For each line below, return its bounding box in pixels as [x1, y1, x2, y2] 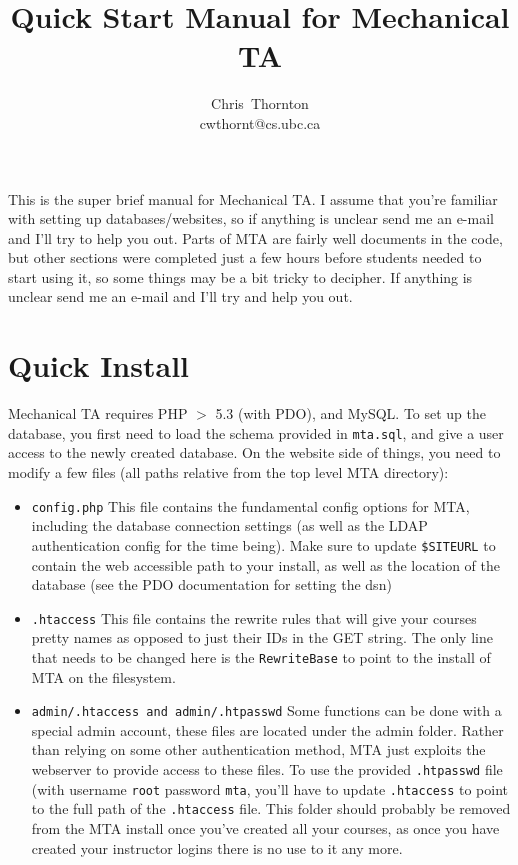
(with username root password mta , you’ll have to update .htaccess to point [31, 778, 508, 799]
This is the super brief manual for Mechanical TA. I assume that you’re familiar [8, 188, 498, 209]
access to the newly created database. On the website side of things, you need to [8, 442, 501, 463]
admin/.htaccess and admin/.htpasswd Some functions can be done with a [31, 700, 502, 721]
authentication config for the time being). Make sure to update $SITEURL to [31, 534, 496, 555]
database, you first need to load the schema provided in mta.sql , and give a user [8, 422, 504, 443]
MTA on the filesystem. [31, 666, 176, 687]
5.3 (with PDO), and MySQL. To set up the [215, 403, 487, 424]
